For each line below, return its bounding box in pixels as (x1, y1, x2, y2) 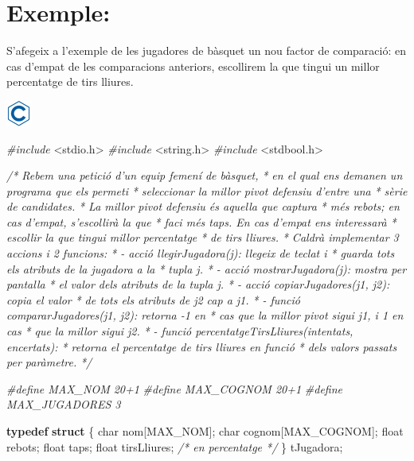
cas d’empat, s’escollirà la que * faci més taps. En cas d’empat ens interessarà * (6, 213, 396, 230)
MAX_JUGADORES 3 (6, 396, 121, 413)
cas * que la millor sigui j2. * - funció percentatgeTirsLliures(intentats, (6, 323, 353, 339)
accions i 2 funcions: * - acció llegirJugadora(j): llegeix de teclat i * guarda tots (6, 245, 395, 261)
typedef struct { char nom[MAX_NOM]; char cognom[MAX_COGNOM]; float (6, 423, 404, 439)
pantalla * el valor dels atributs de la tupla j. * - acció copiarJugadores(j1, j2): (6, 276, 390, 292)
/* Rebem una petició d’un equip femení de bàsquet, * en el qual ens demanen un (6, 167, 403, 184)
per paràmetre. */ (6, 354, 92, 370)
